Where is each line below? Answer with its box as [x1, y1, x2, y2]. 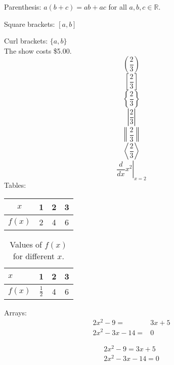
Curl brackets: [4, 35, 48, 46]
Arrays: [4, 307, 27, 317]
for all [108, 2, 127, 12]
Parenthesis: [4, 2, 41, 12]
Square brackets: [4, 18, 55, 29]
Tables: [4, 180, 26, 190]
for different [13, 250, 55, 262]
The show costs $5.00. [4, 45, 72, 56]
